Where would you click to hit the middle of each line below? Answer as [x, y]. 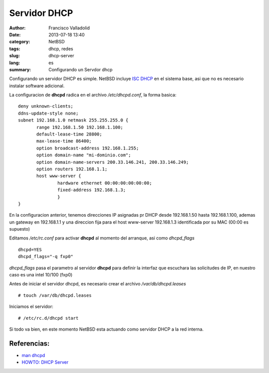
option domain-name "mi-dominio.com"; [84, 155]
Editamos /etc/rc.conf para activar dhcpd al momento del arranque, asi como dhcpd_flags [102, 238]
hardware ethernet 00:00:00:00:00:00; [105, 183]
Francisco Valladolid [69, 28]
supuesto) [19, 229]
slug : [14, 56]
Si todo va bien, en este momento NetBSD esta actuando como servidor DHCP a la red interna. [106, 329]
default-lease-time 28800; [69, 134]
